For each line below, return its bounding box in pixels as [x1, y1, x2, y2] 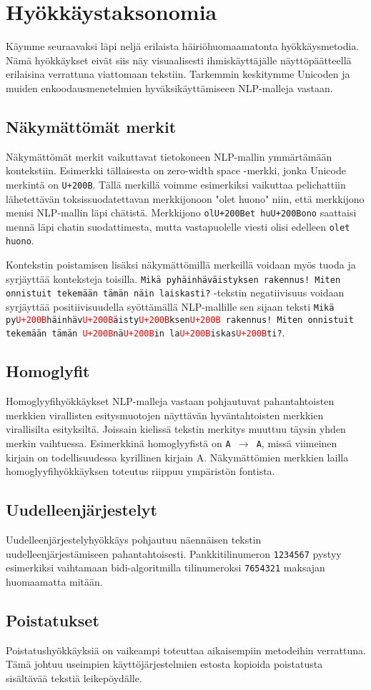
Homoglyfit [6, 360, 90, 382]
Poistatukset [6, 609, 99, 631]
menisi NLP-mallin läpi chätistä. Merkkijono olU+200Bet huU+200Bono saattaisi [6, 205, 357, 220]
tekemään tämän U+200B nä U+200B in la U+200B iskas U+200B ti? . [6, 325, 285, 340]
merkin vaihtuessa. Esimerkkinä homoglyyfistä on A [6, 435, 231, 450]
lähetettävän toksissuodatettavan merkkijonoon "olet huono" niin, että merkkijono [6, 191, 365, 206]
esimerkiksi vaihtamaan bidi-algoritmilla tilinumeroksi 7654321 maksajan [6, 560, 325, 575]
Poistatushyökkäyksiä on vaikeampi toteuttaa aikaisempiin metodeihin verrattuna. [6, 642, 366, 657]
